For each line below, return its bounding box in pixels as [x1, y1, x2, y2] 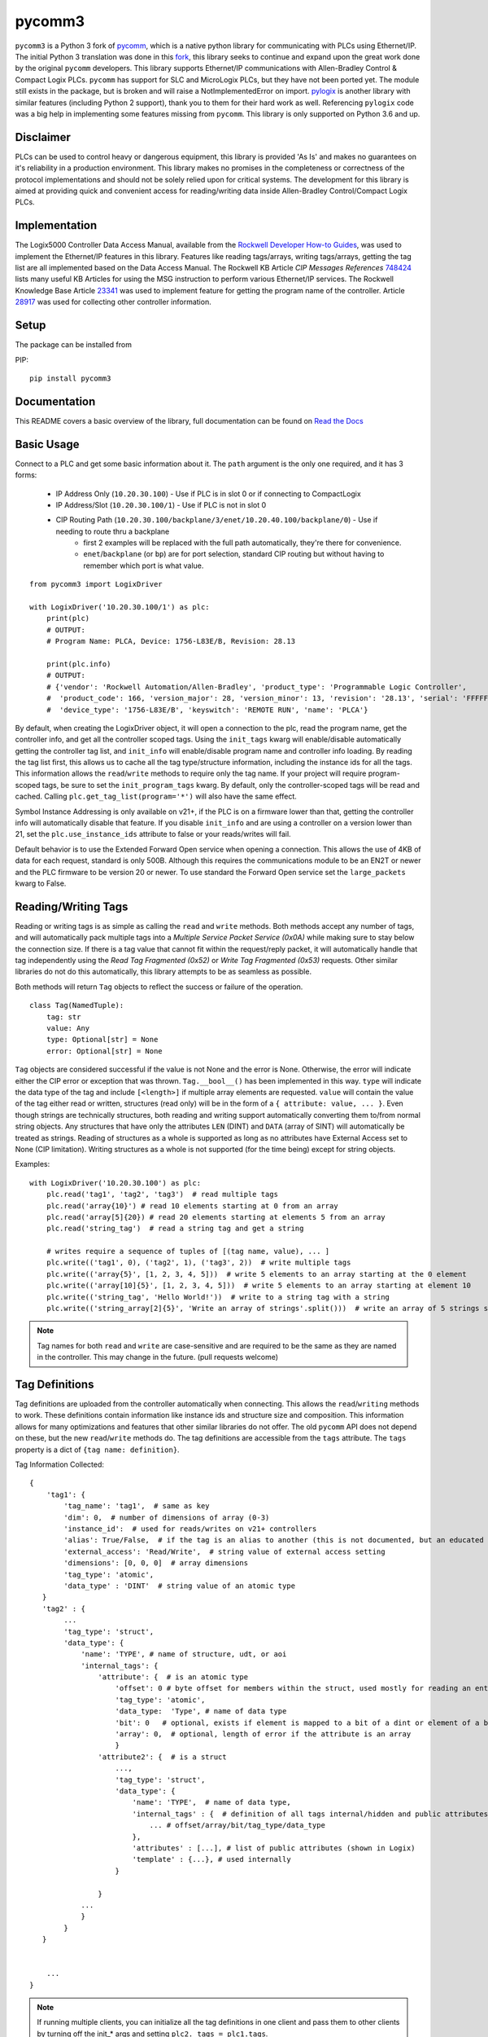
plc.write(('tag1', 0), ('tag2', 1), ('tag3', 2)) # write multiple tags [46, 1258, 351, 1267]
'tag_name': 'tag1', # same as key [63, 1502, 211, 1511]
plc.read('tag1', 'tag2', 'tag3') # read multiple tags [46, 1190, 278, 1199]
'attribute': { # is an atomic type [98, 1673, 248, 1682]
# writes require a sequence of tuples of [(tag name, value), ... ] [46, 1247, 330, 1256]
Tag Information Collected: [15, 1459, 105, 1470]
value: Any [46, 1023, 90, 1033]
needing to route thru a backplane [55, 526, 170, 536]
